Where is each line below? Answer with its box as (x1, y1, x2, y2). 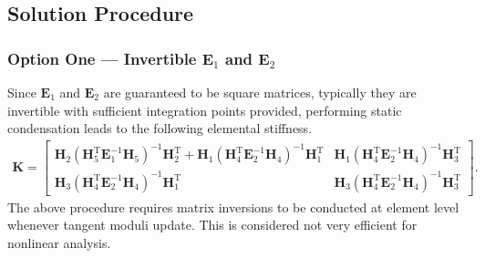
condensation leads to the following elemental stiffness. (7, 119, 313, 138)
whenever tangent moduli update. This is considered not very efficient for (7, 215, 418, 234)
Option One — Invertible (7, 46, 197, 69)
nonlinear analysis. (7, 233, 111, 253)
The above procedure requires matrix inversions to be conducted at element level (7, 197, 459, 216)
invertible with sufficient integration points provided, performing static (7, 100, 402, 119)
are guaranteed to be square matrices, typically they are (103, 83, 417, 101)
